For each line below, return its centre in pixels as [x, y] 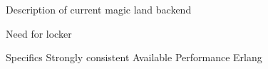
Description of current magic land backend [99, 9]
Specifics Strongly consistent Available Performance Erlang [134, 57]
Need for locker [39, 33]
